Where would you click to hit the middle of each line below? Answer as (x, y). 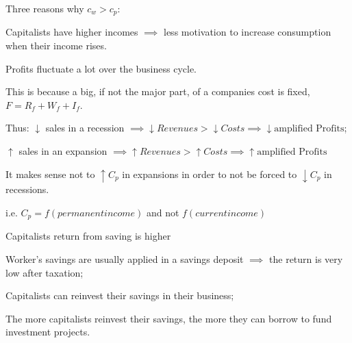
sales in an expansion (63, 151)
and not (163, 212)
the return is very (306, 258)
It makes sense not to (50, 174)
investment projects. (48, 332)
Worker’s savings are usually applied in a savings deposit (125, 258)
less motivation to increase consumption (248, 32)
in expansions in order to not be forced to (210, 174)
